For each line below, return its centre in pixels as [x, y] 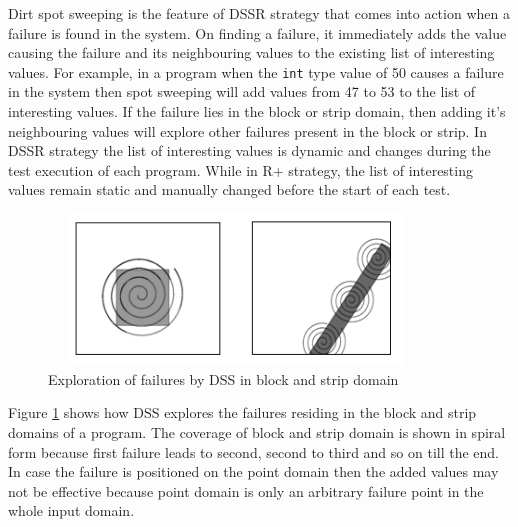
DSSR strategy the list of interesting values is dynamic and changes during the [249, 150]
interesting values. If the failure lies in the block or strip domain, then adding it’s [257, 111]
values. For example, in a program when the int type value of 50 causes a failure [256, 71]
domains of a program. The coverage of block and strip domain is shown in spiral [257, 431]
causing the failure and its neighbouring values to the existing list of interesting [251, 52]
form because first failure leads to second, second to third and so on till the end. [254, 451]
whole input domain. [71, 510]
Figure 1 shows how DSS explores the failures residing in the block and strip [242, 412]
